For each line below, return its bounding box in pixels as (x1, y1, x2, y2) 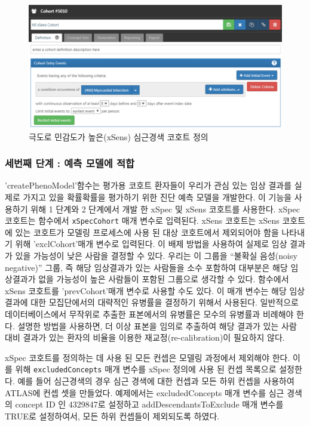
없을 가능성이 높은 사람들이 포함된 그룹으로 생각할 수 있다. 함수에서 (38, 273, 289, 285)
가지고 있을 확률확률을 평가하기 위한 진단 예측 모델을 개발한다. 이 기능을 (23, 191, 292, 203)
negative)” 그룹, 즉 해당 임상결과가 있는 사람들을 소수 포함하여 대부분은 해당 (5, 261, 288, 273)
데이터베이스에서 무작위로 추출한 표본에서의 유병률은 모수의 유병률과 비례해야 (5, 308, 294, 320)
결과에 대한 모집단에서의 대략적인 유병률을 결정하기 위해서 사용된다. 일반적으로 (5, 296, 299, 308)
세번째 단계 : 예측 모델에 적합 (5, 156, 135, 171)
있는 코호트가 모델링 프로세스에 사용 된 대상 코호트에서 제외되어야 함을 (15, 226, 279, 238)
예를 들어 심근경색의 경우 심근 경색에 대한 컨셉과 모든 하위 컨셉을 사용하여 (17, 375, 294, 387)
